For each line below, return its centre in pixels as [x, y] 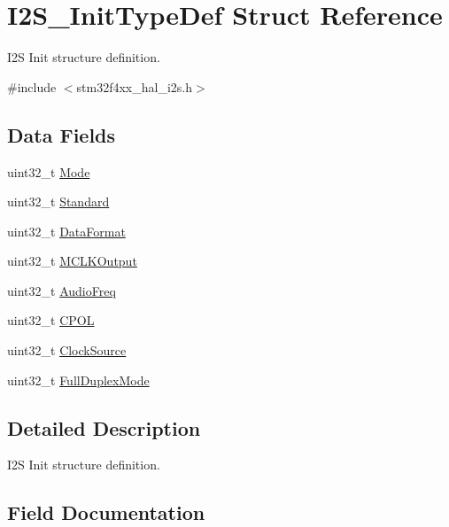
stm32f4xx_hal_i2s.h [135, 86]
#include [32, 86]
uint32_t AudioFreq [62, 290]
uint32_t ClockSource [67, 350]
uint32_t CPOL [51, 320]
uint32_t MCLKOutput [72, 261]
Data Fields [62, 134]
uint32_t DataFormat [66, 231]
